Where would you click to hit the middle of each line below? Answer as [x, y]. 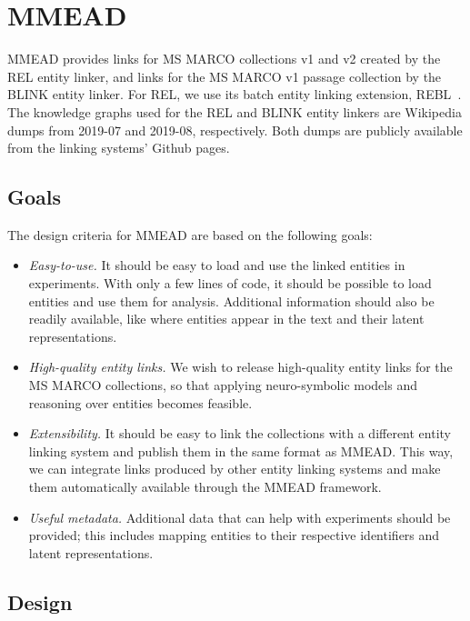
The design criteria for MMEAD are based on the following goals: [190, 234]
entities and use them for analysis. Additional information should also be [231, 300]
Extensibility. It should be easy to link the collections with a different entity [240, 433]
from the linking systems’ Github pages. [119, 148]
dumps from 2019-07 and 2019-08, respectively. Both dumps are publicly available [235, 130]
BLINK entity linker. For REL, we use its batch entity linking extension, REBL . [235, 94]
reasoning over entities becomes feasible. [140, 402]
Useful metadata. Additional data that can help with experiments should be [240, 517]
